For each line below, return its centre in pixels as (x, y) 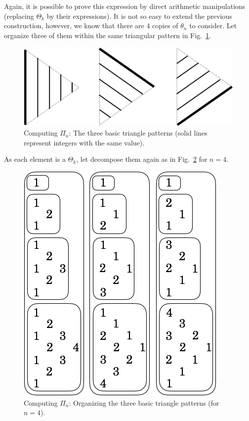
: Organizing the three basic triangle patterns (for (144, 402)
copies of (165, 25)
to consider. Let (213, 25)
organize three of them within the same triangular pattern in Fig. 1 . (107, 35)
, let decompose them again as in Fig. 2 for (142, 159)
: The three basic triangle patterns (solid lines (138, 133)
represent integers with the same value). (84, 142)
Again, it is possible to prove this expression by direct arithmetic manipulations (125, 6)
